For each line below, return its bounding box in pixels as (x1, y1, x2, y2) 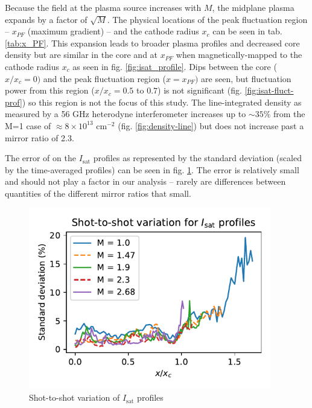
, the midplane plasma (212, 1, 294, 13)
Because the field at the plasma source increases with (5, 1, 202, 13)
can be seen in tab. (212, 25, 282, 37)
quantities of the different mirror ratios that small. (5, 186, 191, 199)
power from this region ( (5, 84, 95, 97)
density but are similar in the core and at (5, 48, 158, 61)
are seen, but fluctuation (201, 72, 291, 84)
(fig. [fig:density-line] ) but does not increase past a (118, 119, 304, 132)
